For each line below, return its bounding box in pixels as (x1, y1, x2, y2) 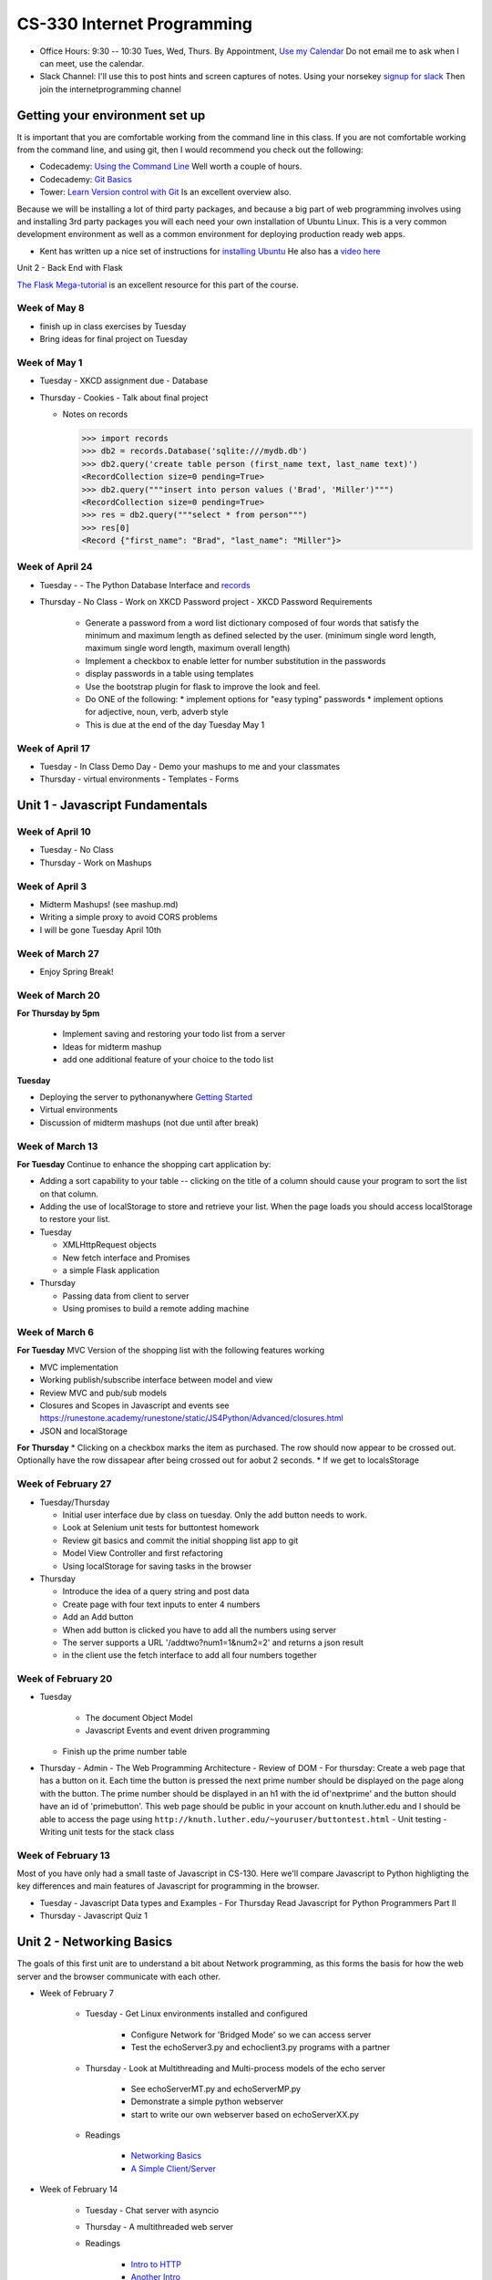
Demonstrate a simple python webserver (130, 2096, 284, 2107)
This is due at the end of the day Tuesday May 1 (85, 719, 265, 730)
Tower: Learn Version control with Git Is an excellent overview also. (39, 187, 292, 198)
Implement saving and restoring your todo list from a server (62, 1029, 286, 1040)
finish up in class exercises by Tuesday (39, 320, 187, 332)
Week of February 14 (39, 2184, 118, 2195)
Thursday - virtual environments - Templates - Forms (39, 773, 240, 784)
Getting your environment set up (16, 108, 206, 123)
